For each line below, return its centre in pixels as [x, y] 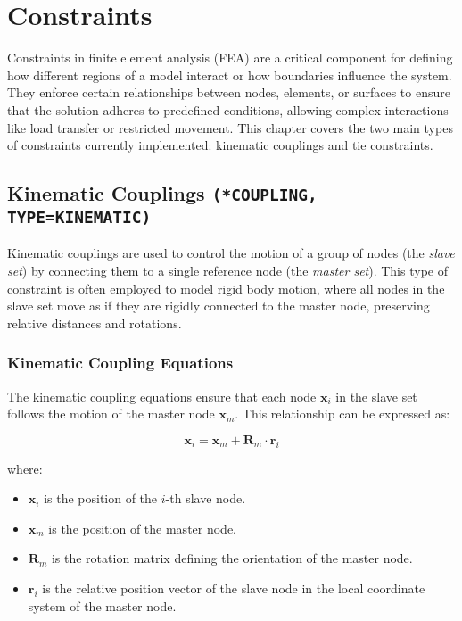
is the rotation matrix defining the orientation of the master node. [232, 558]
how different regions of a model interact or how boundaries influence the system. [230, 75]
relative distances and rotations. [95, 323]
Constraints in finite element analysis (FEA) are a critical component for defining [230, 58]
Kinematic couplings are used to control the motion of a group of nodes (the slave [231, 253]
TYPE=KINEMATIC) [79, 218]
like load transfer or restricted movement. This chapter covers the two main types [230, 127]
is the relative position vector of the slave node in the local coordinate [234, 588]
